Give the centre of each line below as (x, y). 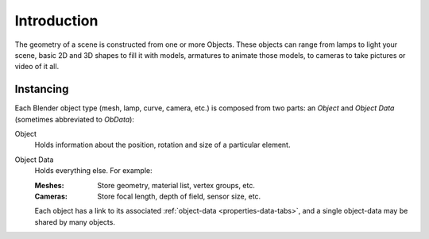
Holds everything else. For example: (93, 171)
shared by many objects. (75, 222)
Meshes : (49, 185)
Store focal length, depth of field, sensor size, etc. (179, 196)
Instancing (42, 89)
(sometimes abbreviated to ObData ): (75, 119)
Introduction (56, 21)
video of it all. (37, 67)
